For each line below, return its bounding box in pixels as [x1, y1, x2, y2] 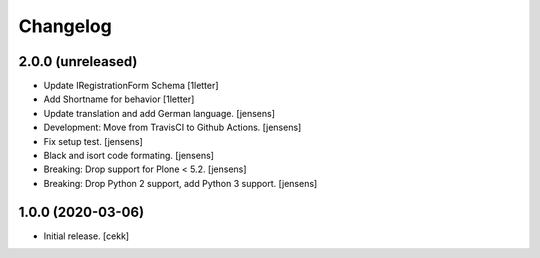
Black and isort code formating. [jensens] [43, 150, 215, 162]
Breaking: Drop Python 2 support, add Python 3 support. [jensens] [43, 177, 318, 189]
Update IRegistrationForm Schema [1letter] [43, 80, 219, 92]
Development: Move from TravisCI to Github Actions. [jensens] [43, 121, 302, 134]
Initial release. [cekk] [43, 230, 130, 242]
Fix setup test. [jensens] [43, 135, 144, 147]
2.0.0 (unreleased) [18, 53, 138, 70]
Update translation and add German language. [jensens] [43, 107, 275, 119]
